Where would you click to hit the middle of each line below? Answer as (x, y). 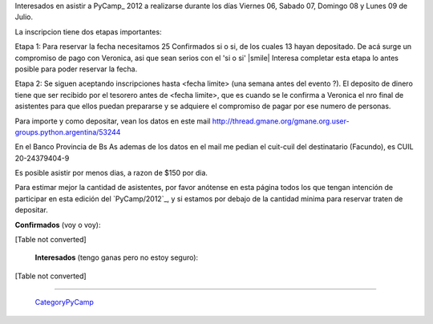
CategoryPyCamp (64, 302)
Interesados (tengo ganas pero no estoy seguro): (117, 257)
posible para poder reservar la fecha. (76, 69)
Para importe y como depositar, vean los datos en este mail (113, 121)
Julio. (24, 17)
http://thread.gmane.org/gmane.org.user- (281, 121)
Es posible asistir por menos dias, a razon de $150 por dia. (111, 173)
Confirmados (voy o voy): (58, 225)
